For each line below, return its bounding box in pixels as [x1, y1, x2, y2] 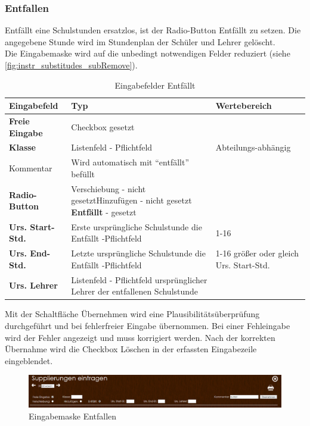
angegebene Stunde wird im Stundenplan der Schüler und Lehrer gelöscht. [5, 35, 275, 48]
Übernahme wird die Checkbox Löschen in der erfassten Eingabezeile [5, 343, 257, 355]
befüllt [71, 167, 95, 180]
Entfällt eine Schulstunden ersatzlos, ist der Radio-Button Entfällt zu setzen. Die [5, 24, 301, 36]
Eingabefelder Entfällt [114, 79, 196, 91]
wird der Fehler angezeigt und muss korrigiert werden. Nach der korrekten [5, 331, 275, 343]
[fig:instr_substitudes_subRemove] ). [5, 59, 138, 71]
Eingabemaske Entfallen [29, 409, 117, 422]
